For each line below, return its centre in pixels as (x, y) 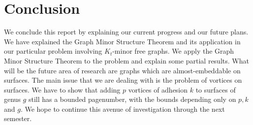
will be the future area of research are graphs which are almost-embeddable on (122, 70)
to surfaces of (216, 89)
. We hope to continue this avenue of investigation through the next (123, 109)
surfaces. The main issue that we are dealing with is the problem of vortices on (123, 80)
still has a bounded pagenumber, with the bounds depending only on (132, 99)
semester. (18, 118)
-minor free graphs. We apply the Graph (173, 51)
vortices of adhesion (158, 89)
